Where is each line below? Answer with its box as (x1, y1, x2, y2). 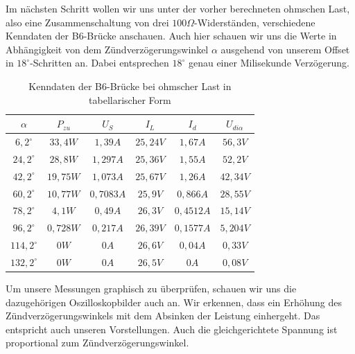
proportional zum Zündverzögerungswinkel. (6, 335, 189, 350)
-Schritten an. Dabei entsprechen (30, 55, 169, 70)
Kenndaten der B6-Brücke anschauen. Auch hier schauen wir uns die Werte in (6, 28, 337, 43)
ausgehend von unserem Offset (220, 42, 350, 56)
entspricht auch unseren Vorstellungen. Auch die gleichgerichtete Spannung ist (6, 321, 338, 336)
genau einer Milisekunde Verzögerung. (188, 55, 349, 70)
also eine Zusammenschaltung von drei (6, 15, 169, 29)
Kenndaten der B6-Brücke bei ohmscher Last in (28, 78, 232, 93)
